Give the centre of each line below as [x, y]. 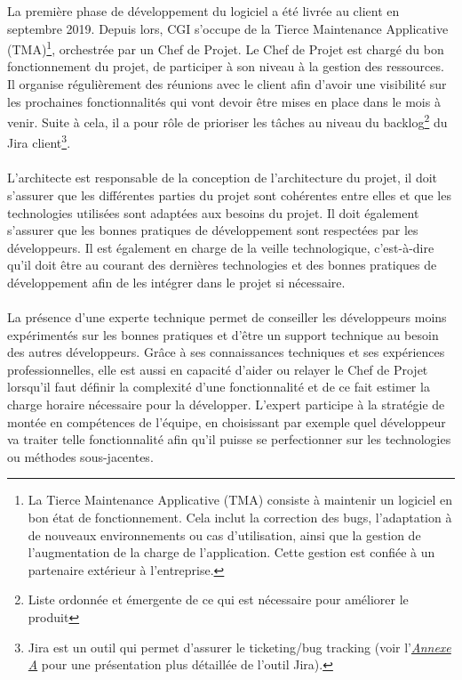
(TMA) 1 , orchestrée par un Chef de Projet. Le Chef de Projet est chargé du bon [226, 48]
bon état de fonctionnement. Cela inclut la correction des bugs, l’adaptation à [240, 517]
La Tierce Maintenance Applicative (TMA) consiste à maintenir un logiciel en [240, 500]
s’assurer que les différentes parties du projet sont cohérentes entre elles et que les [229, 194]
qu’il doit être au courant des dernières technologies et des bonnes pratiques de [222, 265]
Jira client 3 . [39, 142]
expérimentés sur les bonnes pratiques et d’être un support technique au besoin [223, 334]
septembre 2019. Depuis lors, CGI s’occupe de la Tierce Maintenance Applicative [228, 28]
